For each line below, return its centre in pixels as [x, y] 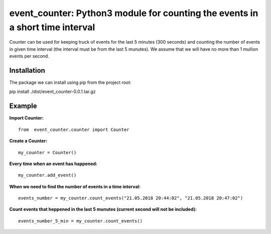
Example [23, 106]
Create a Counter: [28, 141]
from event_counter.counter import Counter [74, 130]
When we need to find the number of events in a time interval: [75, 186]
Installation [27, 70]
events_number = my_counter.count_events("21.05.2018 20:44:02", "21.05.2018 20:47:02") [131, 198]
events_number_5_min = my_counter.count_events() [81, 221]
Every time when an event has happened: [53, 164]
